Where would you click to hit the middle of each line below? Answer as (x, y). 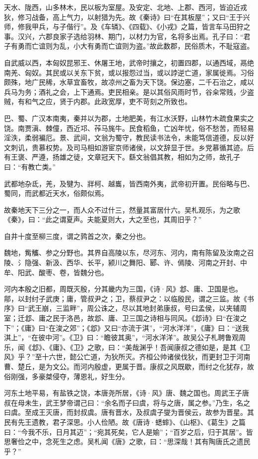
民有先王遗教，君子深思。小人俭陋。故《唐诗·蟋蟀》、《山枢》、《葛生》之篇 (125, 422)
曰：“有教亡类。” (30, 166)
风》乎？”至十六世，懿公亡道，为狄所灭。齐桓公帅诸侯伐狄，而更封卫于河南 (127, 357)
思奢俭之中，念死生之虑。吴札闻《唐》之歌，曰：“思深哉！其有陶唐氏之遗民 (127, 441)
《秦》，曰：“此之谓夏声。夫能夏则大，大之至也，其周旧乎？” (103, 219)
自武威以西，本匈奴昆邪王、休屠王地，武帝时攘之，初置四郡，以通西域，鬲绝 (129, 62)
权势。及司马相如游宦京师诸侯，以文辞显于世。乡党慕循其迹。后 (150, 147)
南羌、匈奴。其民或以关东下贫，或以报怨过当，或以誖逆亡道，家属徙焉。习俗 (129, 72)
